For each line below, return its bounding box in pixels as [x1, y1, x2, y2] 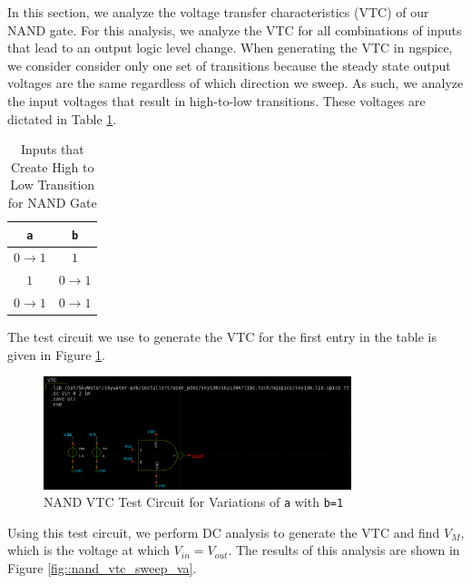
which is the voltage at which [7, 540, 170, 560]
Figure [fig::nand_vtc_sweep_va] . [7, 559, 197, 578]
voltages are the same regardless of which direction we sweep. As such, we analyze [7, 73, 464, 92]
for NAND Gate [7, 192, 97, 211]
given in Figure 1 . [7, 345, 105, 364]
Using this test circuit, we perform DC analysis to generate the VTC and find [7, 522, 440, 541]
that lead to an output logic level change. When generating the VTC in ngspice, [7, 38, 453, 57]
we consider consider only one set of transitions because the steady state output [7, 55, 451, 74]
